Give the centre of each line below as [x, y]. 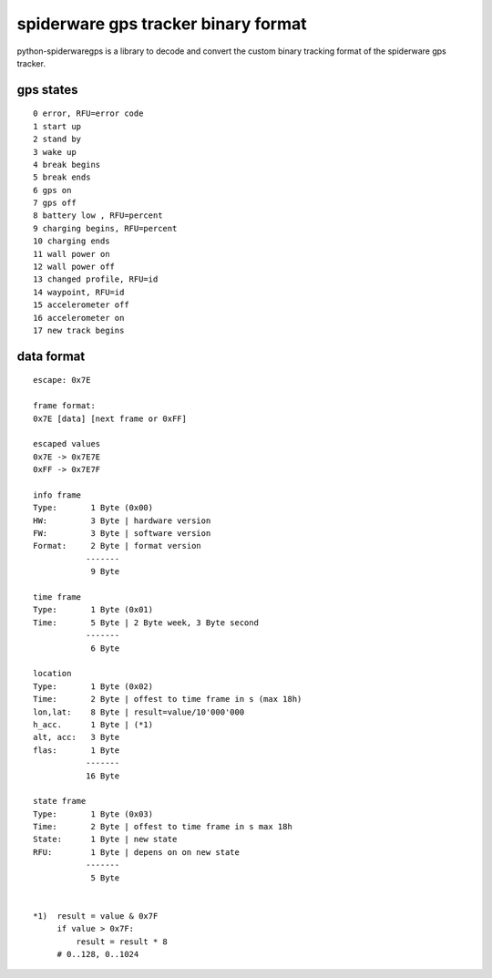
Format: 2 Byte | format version [118, 546]
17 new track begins [79, 330]
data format [51, 356]
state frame [60, 801]
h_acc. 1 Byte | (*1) [93, 724]
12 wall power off [74, 267]
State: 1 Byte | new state [105, 839]
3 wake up [55, 152]
